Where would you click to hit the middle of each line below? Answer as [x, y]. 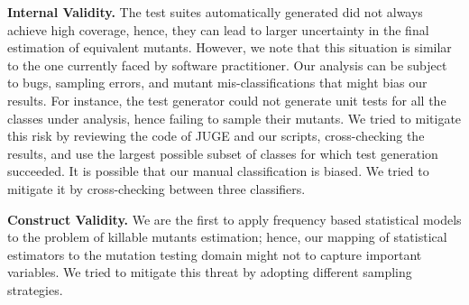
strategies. [35, 289]
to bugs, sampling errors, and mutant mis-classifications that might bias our [217, 83]
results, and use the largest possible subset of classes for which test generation [223, 153]
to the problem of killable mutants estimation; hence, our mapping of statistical [227, 237]
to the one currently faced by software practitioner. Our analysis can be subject [227, 65]
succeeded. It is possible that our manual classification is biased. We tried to [218, 171]
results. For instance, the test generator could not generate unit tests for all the [227, 100]
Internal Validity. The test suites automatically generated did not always [215, 12]
